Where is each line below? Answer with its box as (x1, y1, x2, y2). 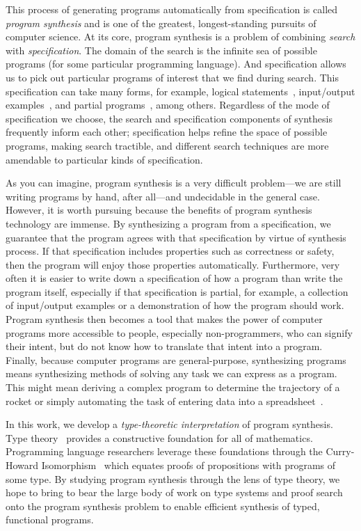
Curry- (326, 444, 355, 459)
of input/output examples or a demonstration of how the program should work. (6, 298, 344, 312)
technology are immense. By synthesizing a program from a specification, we (6, 216, 331, 230)
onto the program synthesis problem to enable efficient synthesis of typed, (6, 498, 320, 513)
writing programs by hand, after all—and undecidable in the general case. (6, 189, 320, 203)
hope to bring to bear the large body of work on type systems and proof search (6, 485, 343, 500)
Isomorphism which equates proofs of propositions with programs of (41, 458, 336, 472)
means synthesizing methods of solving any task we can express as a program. (6, 366, 337, 381)
